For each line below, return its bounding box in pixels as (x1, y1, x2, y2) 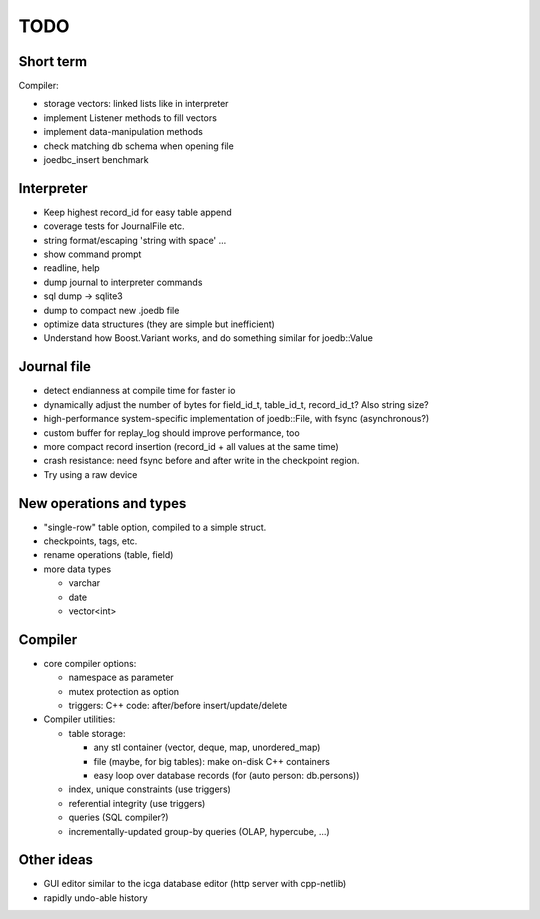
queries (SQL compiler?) (68, 811, 169, 824)
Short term (18, 53, 88, 70)
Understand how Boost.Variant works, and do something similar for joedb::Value (43, 332, 374, 344)
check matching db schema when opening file (43, 140, 234, 152)
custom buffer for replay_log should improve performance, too (43, 426, 300, 439)
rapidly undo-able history (43, 891, 149, 904)
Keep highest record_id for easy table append (43, 206, 232, 218)
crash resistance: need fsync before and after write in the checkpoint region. (43, 455, 360, 467)
